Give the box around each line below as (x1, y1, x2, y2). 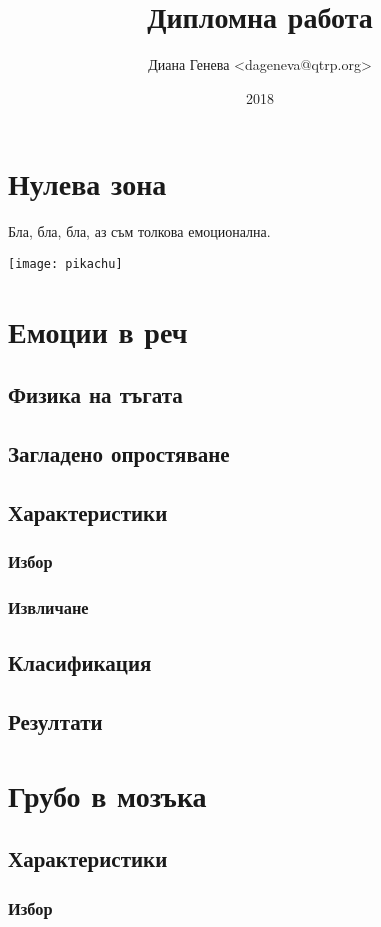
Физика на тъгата (8, 379, 183, 410)
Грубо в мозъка (8, 774, 207, 815)
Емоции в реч (8, 310, 188, 351)
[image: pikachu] (8, 256, 123, 271)
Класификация (8, 647, 152, 678)
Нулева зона (8, 163, 167, 204)
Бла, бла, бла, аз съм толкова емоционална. (8, 221, 271, 242)
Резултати (8, 706, 103, 737)
